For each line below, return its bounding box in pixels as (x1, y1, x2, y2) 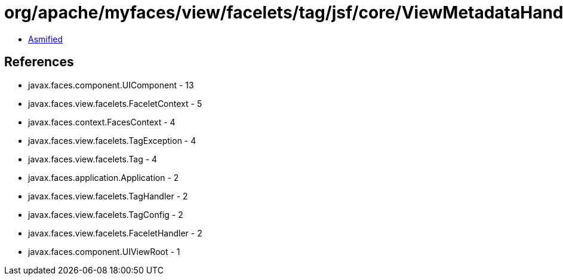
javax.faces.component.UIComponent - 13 (28, 79, 194, 90)
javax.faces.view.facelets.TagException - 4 (28, 135, 196, 146)
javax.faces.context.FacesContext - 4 (28, 116, 176, 127)
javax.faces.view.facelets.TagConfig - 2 (28, 209, 183, 220)
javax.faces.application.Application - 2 (28, 172, 179, 183)
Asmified (28, 33, 63, 44)
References (4, 54, 74, 70)
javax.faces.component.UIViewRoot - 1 (28, 246, 180, 257)
